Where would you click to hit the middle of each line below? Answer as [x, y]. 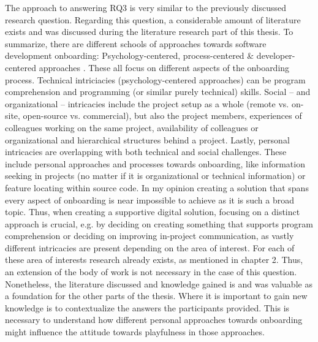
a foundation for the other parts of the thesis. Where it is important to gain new [156, 296]
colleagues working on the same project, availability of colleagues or [132, 127]
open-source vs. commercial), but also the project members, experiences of [162, 116]
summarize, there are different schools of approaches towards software [136, 43]
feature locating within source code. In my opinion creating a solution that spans [157, 187]
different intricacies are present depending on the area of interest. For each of [150, 247]
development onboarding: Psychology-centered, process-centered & [130, 55]
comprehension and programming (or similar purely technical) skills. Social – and [158, 92]
